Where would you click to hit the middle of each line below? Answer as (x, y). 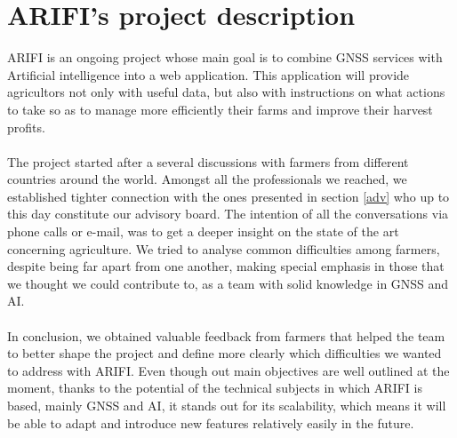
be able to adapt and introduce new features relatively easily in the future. (211, 422)
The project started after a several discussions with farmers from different (208, 161)
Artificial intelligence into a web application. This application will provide (208, 74)
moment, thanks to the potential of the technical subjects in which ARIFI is (215, 388)
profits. (26, 127)
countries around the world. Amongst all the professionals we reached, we (207, 179)
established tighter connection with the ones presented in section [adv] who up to (228, 196)
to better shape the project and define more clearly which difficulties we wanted (224, 353)
